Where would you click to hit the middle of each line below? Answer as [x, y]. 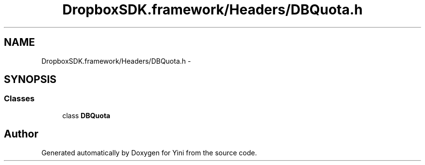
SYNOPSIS [30, 80]
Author [21, 134]
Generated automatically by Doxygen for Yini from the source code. [149, 152]
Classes [19, 99]
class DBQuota [86, 115]
